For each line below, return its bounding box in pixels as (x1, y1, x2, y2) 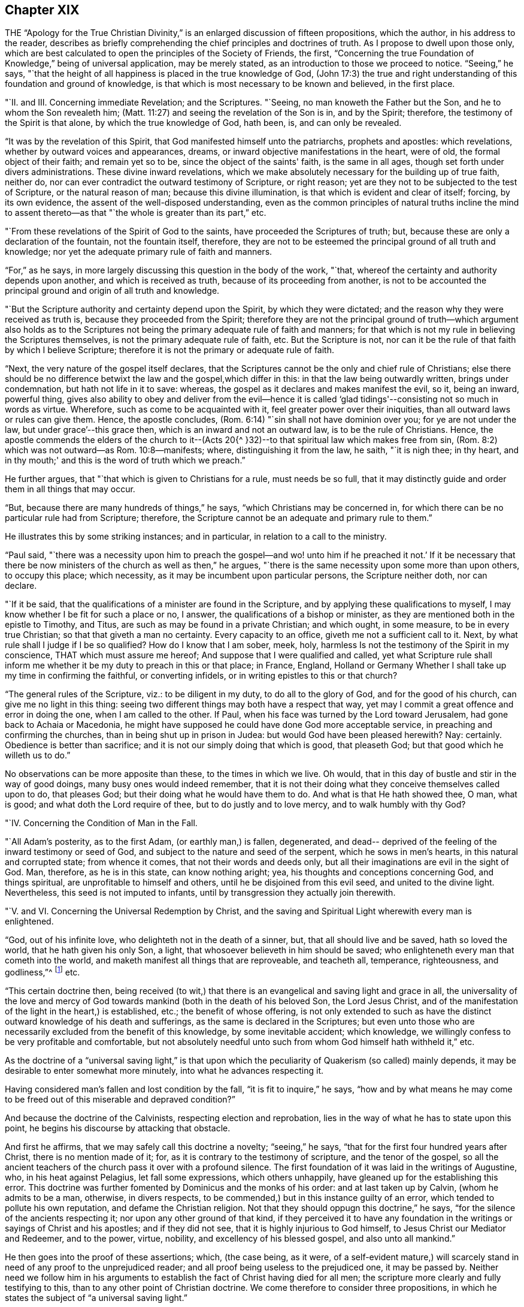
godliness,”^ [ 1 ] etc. (5, 965, 80, 978)
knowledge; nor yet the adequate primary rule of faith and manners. (5, 246, 272, 257)
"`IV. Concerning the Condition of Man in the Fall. (5, 818, 198, 829)
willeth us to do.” (5, 750, 71, 761)
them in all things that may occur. (5, 484, 135, 495)
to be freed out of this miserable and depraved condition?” (5, 1094, 235, 1105)
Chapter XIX (5, 2, 80, 17)
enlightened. (5, 916, 54, 927)
